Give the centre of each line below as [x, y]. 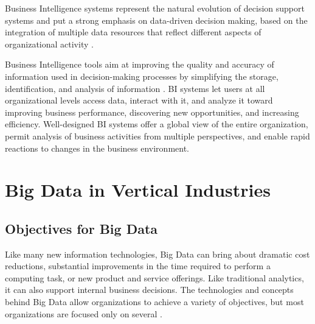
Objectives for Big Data [81, 228]
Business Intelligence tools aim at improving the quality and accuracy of [140, 64]
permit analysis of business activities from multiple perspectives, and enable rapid [157, 136]
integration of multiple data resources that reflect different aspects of [133, 32]
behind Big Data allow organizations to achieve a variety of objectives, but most [154, 302]
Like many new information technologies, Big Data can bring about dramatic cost [157, 254]
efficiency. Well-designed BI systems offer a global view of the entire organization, [157, 124]
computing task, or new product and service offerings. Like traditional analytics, [154, 277]
